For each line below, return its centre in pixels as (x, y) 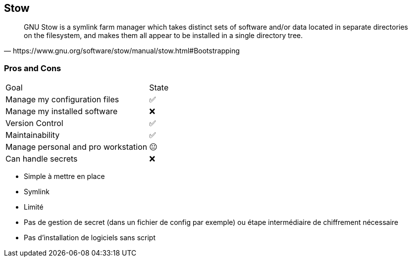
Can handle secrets (42, 159)
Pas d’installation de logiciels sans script (90, 238)
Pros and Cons (33, 68)
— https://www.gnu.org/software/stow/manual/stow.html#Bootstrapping (122, 51)
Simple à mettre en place (64, 176)
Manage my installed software (62, 111)
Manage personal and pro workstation (77, 147)
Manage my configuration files (62, 100)
